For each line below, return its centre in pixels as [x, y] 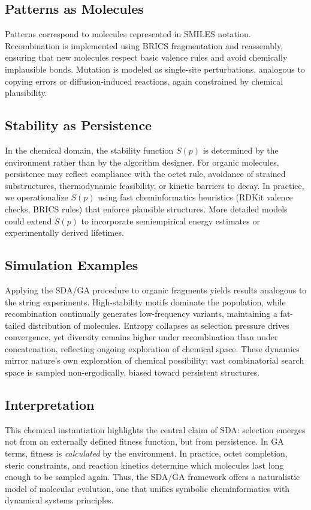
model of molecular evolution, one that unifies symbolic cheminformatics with [147, 488]
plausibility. [26, 93]
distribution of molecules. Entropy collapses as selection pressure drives [158, 325]
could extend [28, 220]
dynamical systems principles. [59, 500]
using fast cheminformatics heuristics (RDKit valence [195, 197]
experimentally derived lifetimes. [64, 232]
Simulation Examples [72, 265]
